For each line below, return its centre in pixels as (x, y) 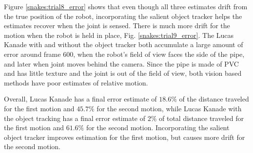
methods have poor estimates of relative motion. (76, 82)
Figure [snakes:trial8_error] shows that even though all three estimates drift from (126, 6)
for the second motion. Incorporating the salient (158, 127)
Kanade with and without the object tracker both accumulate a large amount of (124, 44)
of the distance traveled (214, 99)
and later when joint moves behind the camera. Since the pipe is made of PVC (121, 63)
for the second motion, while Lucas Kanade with (169, 108)
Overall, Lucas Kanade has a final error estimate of (80, 99)
